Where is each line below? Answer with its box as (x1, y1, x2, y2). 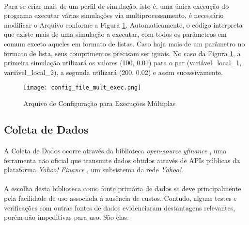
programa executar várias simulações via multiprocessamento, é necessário (4, 10, 224, 20)
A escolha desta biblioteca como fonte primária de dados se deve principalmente (4, 183, 241, 194)
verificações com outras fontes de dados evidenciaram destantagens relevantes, (4, 202, 235, 212)
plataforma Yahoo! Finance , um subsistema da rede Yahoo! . (4, 165, 183, 175)
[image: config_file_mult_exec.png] (23, 84, 141, 91)
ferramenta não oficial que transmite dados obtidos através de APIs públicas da (4, 155, 240, 165)
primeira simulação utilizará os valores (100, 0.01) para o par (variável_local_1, (4, 58, 242, 68)
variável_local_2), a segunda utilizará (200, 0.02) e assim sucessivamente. (4, 67, 223, 77)
